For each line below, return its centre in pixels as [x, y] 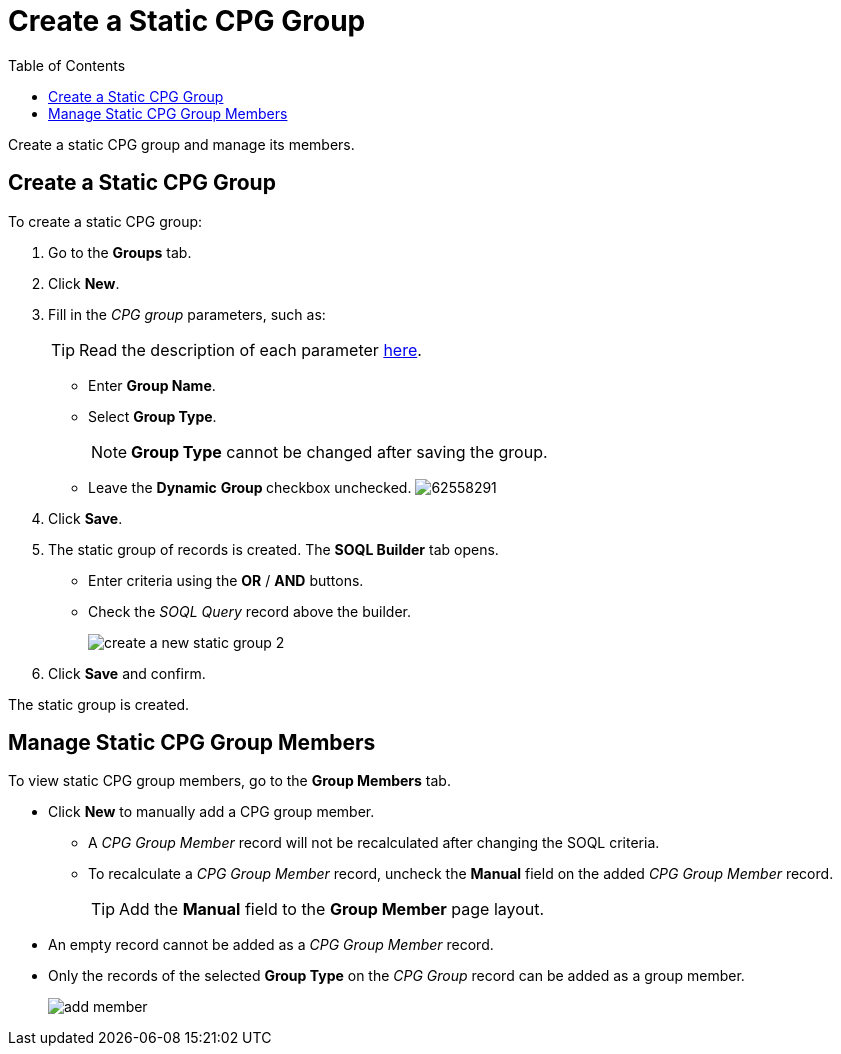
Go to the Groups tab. [120, 252]
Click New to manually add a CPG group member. [211, 812]
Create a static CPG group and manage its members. [181, 144]
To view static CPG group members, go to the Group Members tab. [229, 781]
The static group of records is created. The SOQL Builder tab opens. [273, 549]
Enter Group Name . [152, 385]
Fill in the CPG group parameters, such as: [187, 314]
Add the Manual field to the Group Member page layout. [332, 909]
